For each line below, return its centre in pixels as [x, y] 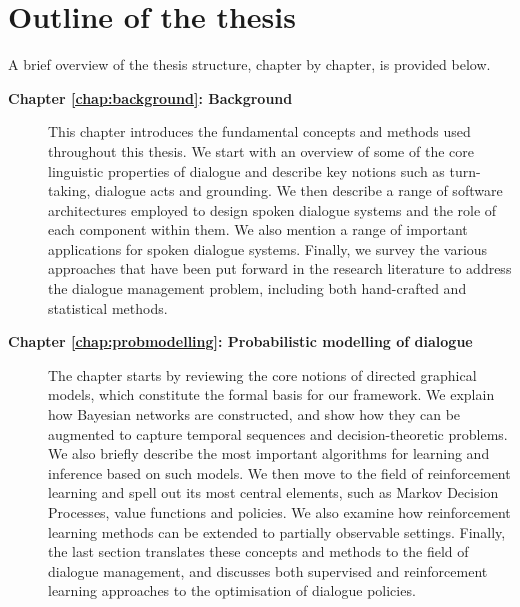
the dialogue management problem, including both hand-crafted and [257, 288]
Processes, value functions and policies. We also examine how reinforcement [279, 512]
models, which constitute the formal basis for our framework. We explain [271, 394]
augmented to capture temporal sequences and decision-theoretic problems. [278, 433]
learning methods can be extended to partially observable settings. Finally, [277, 531]
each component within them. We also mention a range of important [258, 229]
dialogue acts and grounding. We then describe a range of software [299, 190]
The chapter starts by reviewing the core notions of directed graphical [262, 374]
